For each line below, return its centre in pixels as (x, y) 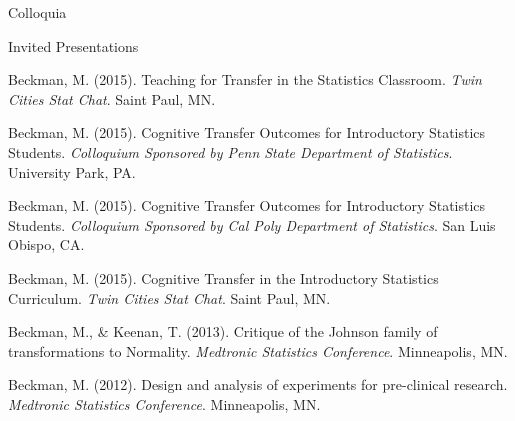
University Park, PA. (72, 171)
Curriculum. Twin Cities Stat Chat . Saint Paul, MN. (169, 297)
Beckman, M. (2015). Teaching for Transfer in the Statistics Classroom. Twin (245, 79)
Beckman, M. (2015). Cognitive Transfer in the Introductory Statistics (223, 277)
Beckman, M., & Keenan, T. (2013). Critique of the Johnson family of (223, 331)
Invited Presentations (73, 45)
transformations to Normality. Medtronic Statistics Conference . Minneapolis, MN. (258, 350)
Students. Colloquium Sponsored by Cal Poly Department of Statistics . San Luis (252, 224)
